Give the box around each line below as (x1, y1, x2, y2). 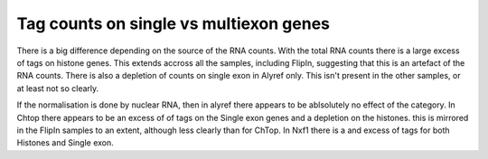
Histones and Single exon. (16, 137, 115, 148)
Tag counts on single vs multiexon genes (16, 14, 330, 33)
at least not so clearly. (16, 82, 99, 94)
